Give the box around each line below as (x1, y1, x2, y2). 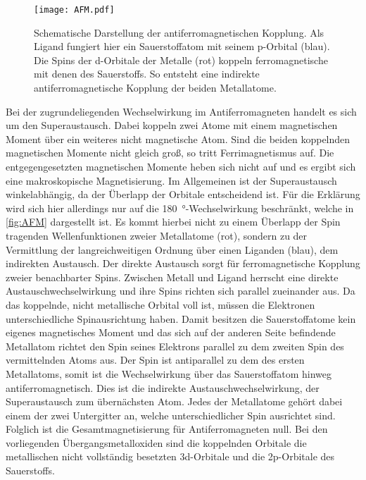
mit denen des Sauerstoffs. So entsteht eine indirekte (34, 66, 260, 81)
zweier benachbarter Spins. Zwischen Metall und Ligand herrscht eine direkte (6, 269, 339, 284)
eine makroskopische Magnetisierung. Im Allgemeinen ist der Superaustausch (6, 173, 337, 187)
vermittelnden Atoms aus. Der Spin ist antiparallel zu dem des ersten (6, 352, 305, 367)
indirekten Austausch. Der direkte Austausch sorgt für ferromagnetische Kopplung (6, 256, 360, 271)
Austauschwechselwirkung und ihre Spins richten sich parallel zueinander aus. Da (6, 283, 355, 298)
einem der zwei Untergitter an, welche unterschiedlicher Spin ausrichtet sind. (6, 407, 336, 422)
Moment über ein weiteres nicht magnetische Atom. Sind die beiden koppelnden (6, 131, 351, 146)
